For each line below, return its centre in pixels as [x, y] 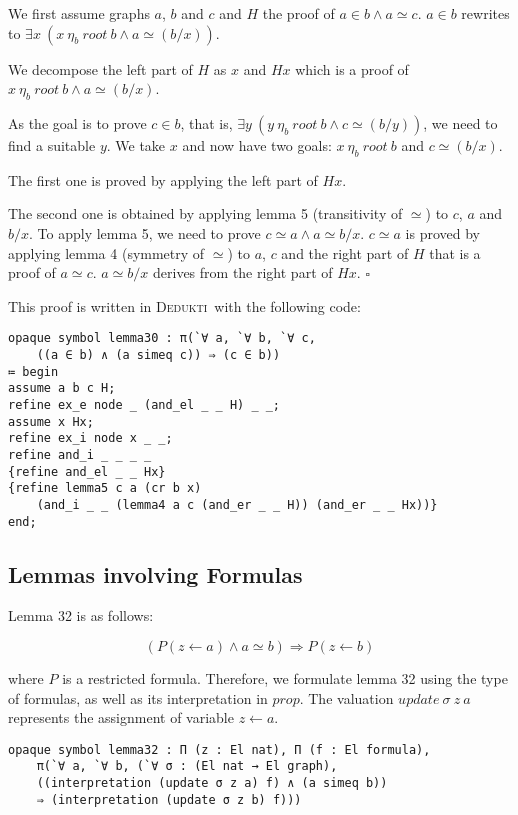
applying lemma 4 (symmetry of [106, 252]
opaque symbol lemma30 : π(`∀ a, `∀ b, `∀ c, [162, 338]
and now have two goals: [257, 144]
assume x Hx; [51, 421]
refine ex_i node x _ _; [90, 438]
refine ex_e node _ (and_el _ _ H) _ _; [144, 404]
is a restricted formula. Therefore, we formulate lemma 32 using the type [285, 678]
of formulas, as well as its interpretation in [138, 697]
